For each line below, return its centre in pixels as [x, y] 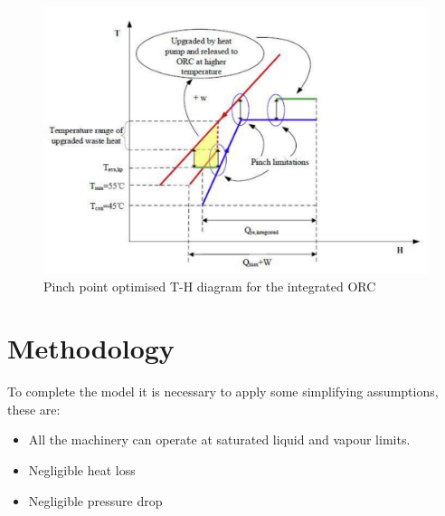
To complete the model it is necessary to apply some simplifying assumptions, [223, 392]
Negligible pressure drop [95, 500]
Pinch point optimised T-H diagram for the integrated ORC [210, 286]
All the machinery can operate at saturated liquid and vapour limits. [219, 440]
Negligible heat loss [82, 470]
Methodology [91, 348]
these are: [34, 409]
